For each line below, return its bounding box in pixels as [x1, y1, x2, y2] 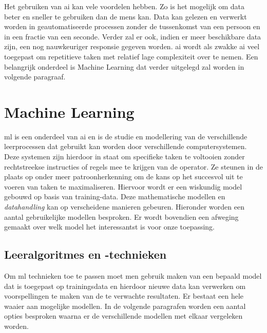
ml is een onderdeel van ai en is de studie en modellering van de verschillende [4, 131, 247, 141]
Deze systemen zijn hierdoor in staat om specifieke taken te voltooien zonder [4, 151, 245, 162]
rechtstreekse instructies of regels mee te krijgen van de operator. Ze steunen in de [4, 161, 263, 172]
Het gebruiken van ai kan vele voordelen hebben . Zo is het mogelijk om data [4, 1, 245, 11]
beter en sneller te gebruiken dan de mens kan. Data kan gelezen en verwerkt [4, 11, 247, 22]
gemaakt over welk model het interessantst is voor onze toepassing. [4, 221, 215, 232]
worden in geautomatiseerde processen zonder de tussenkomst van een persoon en [4, 21, 260, 32]
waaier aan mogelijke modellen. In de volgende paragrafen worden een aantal [4, 300, 246, 311]
